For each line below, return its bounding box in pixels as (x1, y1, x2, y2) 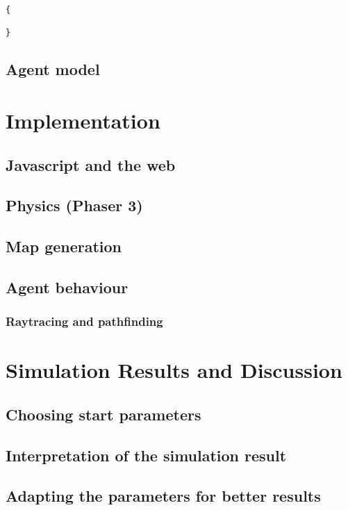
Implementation (6, 106, 160, 134)
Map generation (6, 236, 122, 257)
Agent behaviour (6, 276, 129, 297)
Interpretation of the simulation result (6, 444, 287, 466)
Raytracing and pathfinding (6, 313, 163, 330)
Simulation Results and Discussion (6, 356, 342, 384)
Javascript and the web (6, 154, 176, 175)
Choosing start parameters (6, 403, 201, 425)
